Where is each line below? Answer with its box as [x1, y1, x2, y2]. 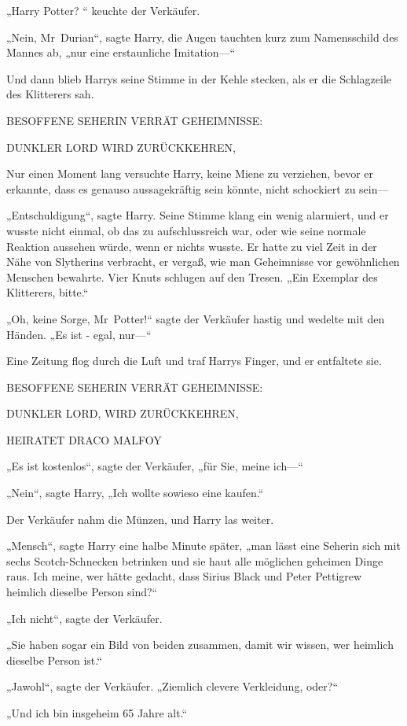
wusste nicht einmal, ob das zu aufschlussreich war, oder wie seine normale [6, 222, 366, 238]
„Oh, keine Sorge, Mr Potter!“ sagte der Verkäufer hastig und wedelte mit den [6, 310, 385, 326]
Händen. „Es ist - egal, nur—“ [6, 326, 152, 342]
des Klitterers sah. [6, 86, 94, 102]
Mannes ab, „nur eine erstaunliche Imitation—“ [6, 44, 236, 61]
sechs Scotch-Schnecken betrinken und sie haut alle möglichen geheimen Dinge [6, 552, 383, 569]
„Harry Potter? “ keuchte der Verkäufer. [6, 2, 200, 18]
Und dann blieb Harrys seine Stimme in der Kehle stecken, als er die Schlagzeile [6, 70, 392, 87]
